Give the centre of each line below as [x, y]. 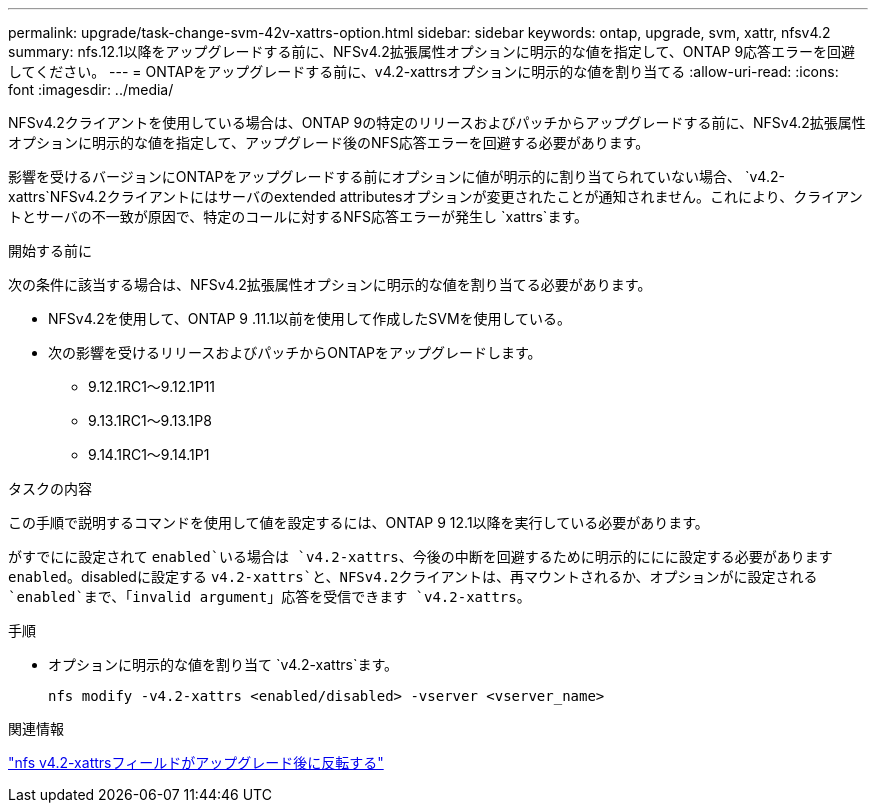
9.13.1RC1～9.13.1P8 [150, 420]
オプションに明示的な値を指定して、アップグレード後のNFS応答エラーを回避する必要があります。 [329, 142]
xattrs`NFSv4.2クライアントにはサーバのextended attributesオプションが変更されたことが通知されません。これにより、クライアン [435, 196]
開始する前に [50, 250]
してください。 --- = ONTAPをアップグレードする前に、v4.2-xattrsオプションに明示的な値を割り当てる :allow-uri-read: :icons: [423, 71]
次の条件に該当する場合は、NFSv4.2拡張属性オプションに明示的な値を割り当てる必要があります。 [330, 284]
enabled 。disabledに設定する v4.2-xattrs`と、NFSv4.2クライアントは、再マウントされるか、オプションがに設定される [413, 576]
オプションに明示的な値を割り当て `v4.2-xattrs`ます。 [223, 664]
